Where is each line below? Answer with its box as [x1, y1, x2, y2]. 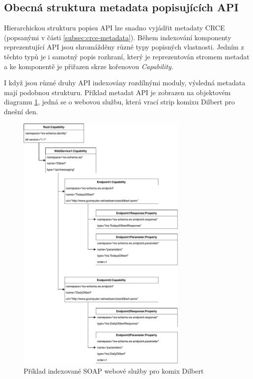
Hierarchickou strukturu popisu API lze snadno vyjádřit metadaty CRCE [4, 23, 225, 33]
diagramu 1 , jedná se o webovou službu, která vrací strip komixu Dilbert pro [4, 97, 235, 107]
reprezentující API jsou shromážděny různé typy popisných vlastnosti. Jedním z [4, 42, 244, 52]
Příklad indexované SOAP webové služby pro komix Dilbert [24, 366, 204, 376]
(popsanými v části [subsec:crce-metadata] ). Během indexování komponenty [4, 32, 231, 42]
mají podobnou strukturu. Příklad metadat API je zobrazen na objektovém [4, 87, 231, 97]
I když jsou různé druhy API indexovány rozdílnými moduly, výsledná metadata [4, 77, 246, 88]
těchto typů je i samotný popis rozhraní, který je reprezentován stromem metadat [4, 51, 250, 61]
